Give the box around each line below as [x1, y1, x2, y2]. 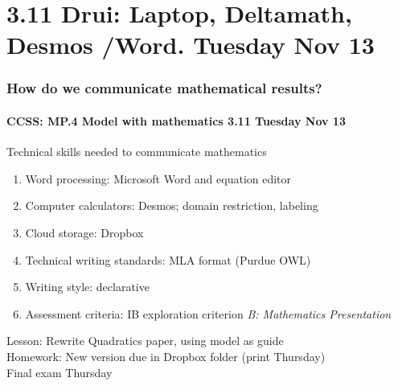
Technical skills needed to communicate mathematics [6, 143, 267, 160]
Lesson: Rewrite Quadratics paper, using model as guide [6, 332, 284, 349]
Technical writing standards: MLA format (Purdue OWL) [25, 251, 311, 268]
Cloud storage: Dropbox [25, 224, 144, 240]
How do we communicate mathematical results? [6, 78, 322, 98]
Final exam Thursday [6, 363, 113, 380]
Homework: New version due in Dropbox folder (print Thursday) [6, 347, 326, 364]
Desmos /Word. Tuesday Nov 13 [6, 28, 375, 61]
